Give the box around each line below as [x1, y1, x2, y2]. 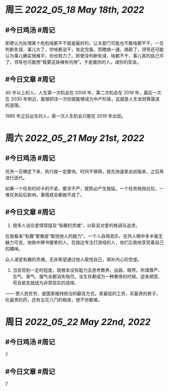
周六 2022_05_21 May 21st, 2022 [5, 133, 144, 144]
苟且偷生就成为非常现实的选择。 [12, 280, 79, 286]
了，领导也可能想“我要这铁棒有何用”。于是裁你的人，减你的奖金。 [5, 59, 142, 65]
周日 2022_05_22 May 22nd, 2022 [5, 316, 151, 327]
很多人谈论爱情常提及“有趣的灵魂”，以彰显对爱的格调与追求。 [12, 222, 140, 228]
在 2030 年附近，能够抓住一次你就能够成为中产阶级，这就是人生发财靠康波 [5, 96, 160, 102]
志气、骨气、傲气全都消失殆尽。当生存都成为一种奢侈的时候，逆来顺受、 [12, 273, 162, 280]
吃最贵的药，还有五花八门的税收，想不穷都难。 [5, 297, 102, 303]
